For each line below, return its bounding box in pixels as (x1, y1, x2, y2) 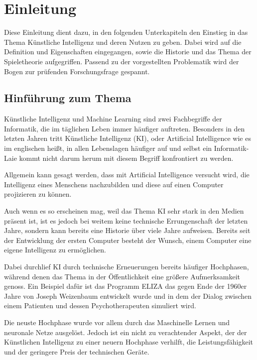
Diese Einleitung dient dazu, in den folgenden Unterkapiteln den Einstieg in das (4, 27, 248, 37)
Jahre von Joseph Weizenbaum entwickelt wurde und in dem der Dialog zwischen (4, 290, 252, 301)
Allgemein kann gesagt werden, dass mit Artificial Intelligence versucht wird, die (4, 169, 250, 180)
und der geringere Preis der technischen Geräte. (4, 346, 149, 357)
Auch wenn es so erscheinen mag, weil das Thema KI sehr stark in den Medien (4, 206, 244, 216)
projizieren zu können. (4, 189, 72, 199)
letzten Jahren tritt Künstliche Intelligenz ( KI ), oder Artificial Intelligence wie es (4, 133, 251, 143)
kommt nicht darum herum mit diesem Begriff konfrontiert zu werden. (19, 152, 234, 163)
